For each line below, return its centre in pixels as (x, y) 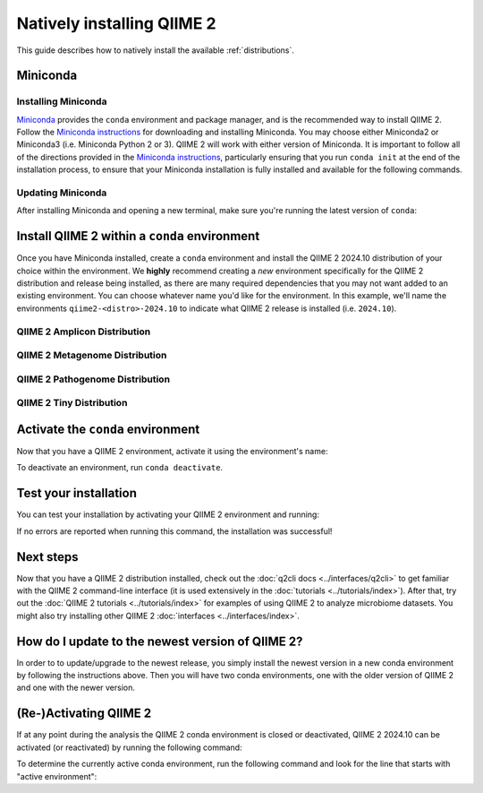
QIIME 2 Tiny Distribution (72, 403)
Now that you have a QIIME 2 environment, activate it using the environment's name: (172, 452)
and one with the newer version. (76, 688)
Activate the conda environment (108, 429)
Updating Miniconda (62, 193)
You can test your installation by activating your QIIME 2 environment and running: (168, 514)
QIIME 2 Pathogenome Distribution (93, 379)
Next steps (47, 557)
